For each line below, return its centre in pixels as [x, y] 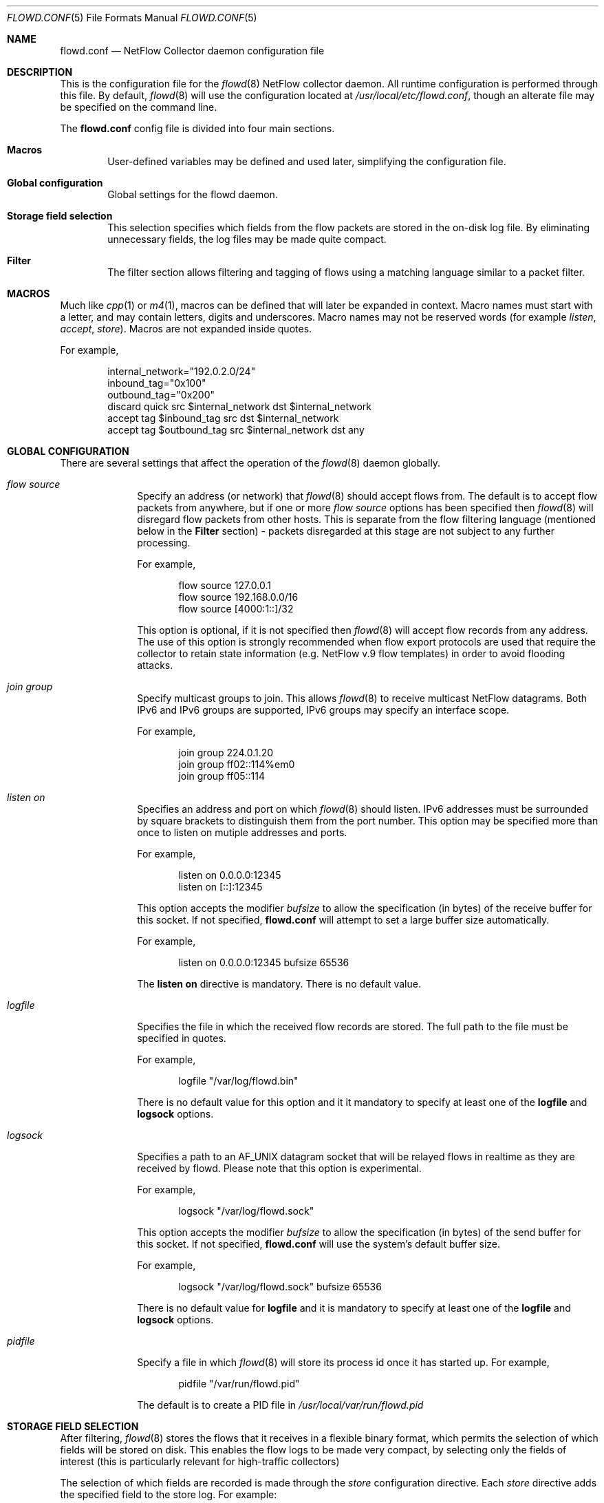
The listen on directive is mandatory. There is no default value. [279, 984]
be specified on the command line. [139, 107]
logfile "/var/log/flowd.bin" [238, 1081]
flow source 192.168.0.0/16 [238, 597]
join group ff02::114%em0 [237, 764]
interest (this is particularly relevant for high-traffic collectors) [200, 1461]
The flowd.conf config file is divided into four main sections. [197, 128]
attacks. [155, 665]
